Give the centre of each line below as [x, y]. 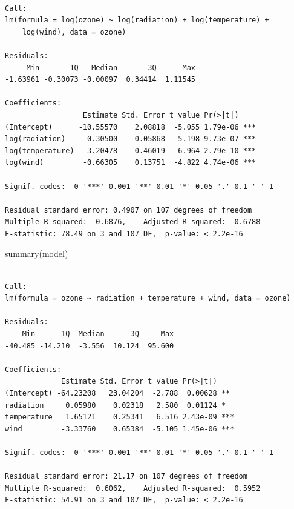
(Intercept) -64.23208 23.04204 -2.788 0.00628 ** [118, 393]
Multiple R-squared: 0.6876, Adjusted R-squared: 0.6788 [133, 222]
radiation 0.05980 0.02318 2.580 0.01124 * [116, 405]
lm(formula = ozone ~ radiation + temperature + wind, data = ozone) [148, 298]
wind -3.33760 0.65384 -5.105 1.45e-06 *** [120, 429]
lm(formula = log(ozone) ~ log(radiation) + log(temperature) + [137, 20]
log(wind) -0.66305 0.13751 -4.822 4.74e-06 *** [131, 163]
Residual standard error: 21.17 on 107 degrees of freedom [126, 477]
